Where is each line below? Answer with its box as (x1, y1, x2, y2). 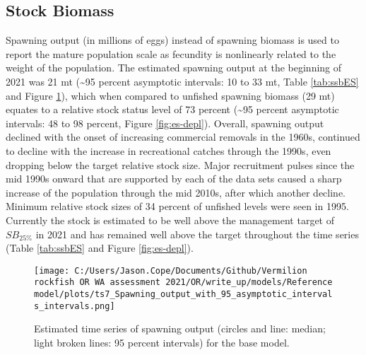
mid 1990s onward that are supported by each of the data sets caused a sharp (6, 171, 342, 186)
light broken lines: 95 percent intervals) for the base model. (34, 334, 290, 349)
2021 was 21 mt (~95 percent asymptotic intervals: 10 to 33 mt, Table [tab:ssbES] (6, 74, 359, 88)
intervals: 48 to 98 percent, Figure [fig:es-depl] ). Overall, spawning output (6, 115, 324, 130)
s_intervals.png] (34, 301, 115, 311)
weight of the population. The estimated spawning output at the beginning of (6, 60, 342, 75)
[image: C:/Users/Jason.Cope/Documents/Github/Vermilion (34, 265, 307, 276)
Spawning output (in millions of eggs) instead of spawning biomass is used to (6, 33, 339, 47)
